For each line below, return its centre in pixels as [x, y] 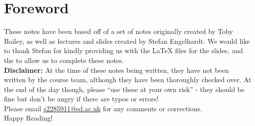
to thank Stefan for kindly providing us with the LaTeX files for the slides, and [124, 50]
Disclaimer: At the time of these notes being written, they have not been [116, 70]
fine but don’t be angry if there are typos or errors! [81, 99]
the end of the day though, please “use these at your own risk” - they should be [124, 89]
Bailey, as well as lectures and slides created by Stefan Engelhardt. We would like [127, 41]
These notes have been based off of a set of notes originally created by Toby [119, 31]
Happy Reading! [28, 118]
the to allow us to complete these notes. [64, 60]
